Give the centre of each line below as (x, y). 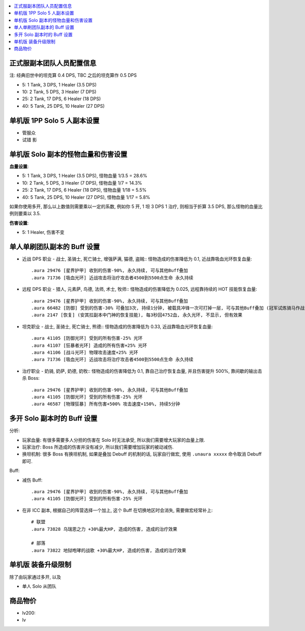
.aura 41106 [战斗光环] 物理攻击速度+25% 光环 (85, 352)
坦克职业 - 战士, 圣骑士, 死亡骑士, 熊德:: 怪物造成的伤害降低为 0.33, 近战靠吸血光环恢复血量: (117, 326)
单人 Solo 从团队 (39, 586)
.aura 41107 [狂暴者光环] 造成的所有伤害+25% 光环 (89, 345)
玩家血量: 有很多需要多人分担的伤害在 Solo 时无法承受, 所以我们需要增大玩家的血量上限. (114, 440)
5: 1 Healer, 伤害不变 (43, 232)
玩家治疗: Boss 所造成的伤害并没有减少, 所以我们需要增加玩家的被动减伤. (98, 447)
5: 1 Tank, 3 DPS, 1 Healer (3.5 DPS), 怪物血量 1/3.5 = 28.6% (85, 176)
